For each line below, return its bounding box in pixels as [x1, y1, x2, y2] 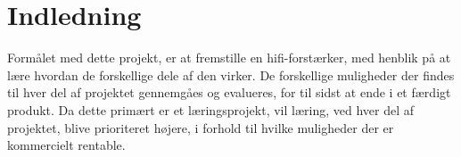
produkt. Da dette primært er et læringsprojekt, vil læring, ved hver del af [7, 100, 415, 119]
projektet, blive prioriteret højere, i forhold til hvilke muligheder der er [7, 118, 394, 136]
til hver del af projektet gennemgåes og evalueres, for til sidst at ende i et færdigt [7, 83, 451, 102]
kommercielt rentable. [7, 136, 126, 154]
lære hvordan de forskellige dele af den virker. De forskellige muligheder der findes [7, 65, 455, 84]
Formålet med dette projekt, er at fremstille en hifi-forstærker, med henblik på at [7, 48, 451, 67]
